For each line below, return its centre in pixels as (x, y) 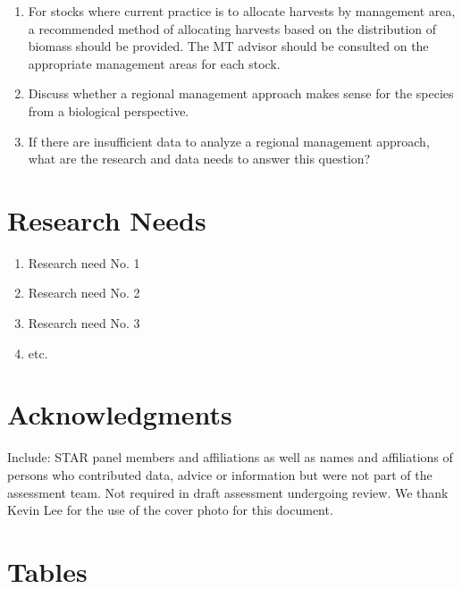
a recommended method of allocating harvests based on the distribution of (232, 28)
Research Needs (107, 219)
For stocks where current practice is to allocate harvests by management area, (242, 11)
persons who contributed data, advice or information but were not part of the (220, 474)
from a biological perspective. (109, 110)
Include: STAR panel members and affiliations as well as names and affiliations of (230, 457)
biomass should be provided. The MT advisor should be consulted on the (228, 46)
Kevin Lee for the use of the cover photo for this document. (170, 510)
